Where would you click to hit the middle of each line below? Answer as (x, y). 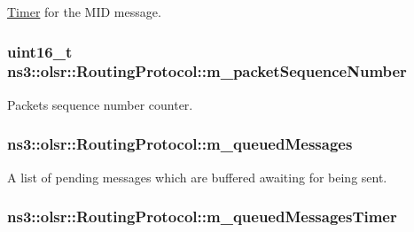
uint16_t (40, 51)
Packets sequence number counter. (100, 104)
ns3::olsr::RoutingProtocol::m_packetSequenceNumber (207, 71)
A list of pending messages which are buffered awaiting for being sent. (197, 177)
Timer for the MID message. (84, 12)
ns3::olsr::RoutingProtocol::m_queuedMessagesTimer (202, 217)
